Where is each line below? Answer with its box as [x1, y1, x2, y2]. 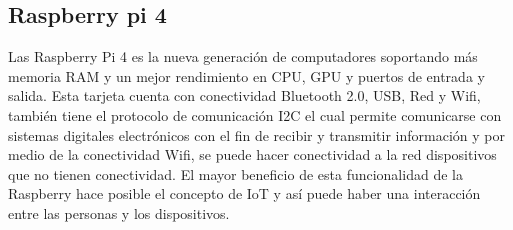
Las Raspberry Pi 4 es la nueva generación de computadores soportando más [8, 46, 478, 67]
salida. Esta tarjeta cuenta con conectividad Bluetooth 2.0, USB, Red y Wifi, [8, 85, 481, 106]
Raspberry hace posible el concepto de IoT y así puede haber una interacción [8, 183, 481, 204]
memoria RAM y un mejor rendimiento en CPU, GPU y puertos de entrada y [8, 65, 485, 86]
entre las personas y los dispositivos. [8, 202, 230, 223]
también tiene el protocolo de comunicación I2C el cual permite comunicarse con [8, 104, 502, 125]
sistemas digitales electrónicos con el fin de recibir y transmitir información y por [8, 124, 505, 145]
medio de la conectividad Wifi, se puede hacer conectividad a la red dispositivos [8, 144, 497, 165]
